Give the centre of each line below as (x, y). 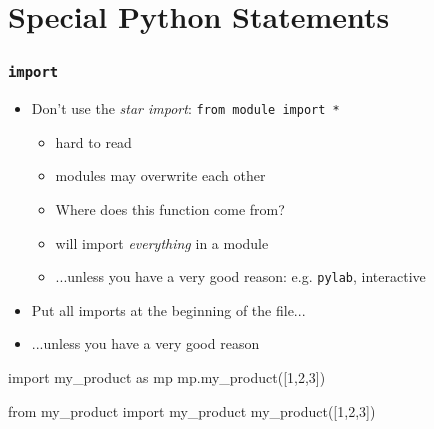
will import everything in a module (162, 242)
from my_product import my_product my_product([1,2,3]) (192, 410)
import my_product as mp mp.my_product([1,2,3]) (167, 377)
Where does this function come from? (170, 209)
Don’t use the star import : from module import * (185, 108)
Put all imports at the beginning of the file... (168, 309)
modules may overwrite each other (160, 175)
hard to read (93, 141)
